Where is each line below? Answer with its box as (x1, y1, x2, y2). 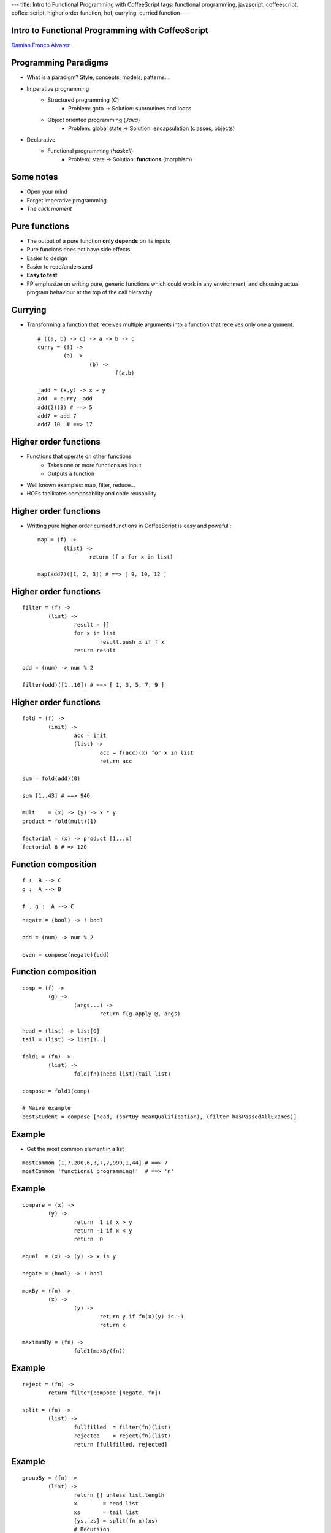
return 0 (74, 1236, 104, 1243)
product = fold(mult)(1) (22, 817, 97, 825)
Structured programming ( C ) (47, 96, 120, 104)
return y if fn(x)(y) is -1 (99, 1313, 184, 1320)
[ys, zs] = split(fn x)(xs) (74, 1518, 159, 1524)
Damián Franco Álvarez (11, 42, 70, 49)
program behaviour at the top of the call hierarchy (26, 289, 153, 296)
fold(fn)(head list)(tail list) (74, 1070, 171, 1077)
